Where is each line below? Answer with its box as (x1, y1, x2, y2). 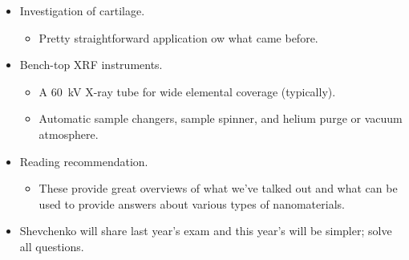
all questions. (19, 238, 84, 254)
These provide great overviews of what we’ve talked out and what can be (38, 180, 398, 197)
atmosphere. (38, 125, 99, 142)
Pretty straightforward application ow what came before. (38, 29, 318, 46)
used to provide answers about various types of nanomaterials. (38, 195, 345, 212)
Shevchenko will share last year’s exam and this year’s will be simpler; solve (19, 222, 392, 239)
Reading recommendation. (19, 152, 148, 169)
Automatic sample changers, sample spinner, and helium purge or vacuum (38, 110, 403, 127)
